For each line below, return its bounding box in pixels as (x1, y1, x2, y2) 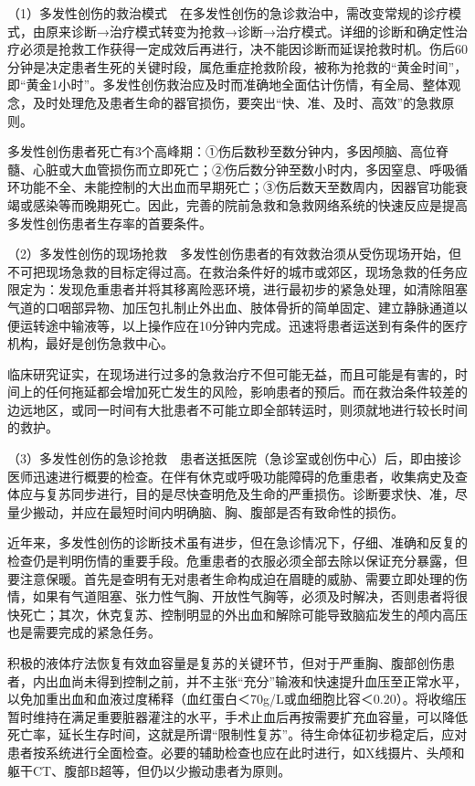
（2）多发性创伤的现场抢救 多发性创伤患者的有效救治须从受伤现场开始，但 (7, 244, 461, 263)
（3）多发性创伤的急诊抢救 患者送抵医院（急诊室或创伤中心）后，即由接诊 (7, 449, 461, 468)
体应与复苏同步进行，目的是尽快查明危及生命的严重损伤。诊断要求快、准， (7, 484, 455, 504)
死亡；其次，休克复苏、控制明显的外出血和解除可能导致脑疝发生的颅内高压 (19, 604, 468, 623)
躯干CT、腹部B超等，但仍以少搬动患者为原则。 (7, 760, 291, 780)
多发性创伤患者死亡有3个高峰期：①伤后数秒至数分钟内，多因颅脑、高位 (7, 142, 436, 161)
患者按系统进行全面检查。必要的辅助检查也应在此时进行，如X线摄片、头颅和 (7, 742, 465, 761)
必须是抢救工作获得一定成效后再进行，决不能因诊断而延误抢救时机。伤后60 (19, 39, 468, 58)
